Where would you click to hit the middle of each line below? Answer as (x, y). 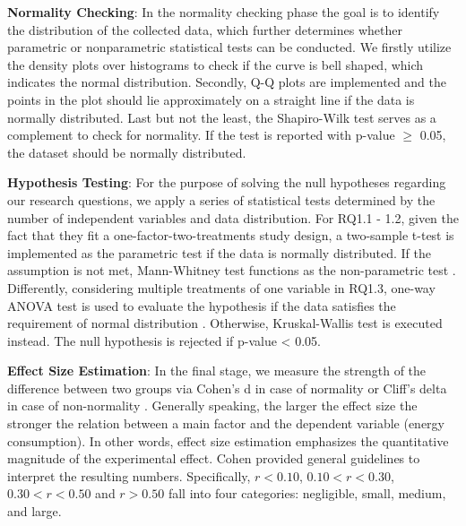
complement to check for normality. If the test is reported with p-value (201, 135)
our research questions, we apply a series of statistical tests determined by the (221, 199)
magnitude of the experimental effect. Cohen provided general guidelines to (214, 458)
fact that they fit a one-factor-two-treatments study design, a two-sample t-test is (231, 235)
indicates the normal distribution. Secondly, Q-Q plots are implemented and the (227, 82)
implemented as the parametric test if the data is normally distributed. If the (219, 252)
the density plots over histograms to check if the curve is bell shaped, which (216, 64)
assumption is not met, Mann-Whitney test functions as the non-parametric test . (232, 270)
